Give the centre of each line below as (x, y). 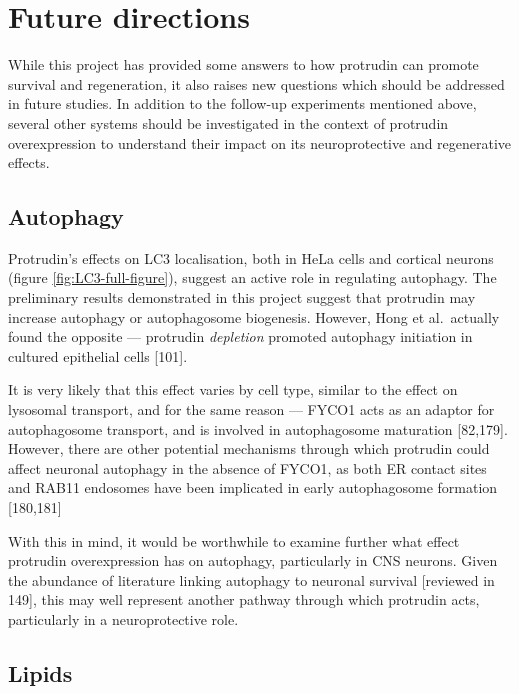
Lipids (40, 672)
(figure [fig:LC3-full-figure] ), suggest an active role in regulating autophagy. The (252, 277)
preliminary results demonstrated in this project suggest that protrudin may (242, 297)
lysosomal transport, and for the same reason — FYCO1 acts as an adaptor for (251, 409)
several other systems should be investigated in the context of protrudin (228, 122)
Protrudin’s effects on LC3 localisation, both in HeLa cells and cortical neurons (251, 257)
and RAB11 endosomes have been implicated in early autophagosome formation (253, 487)
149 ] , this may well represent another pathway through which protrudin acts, (244, 599)
